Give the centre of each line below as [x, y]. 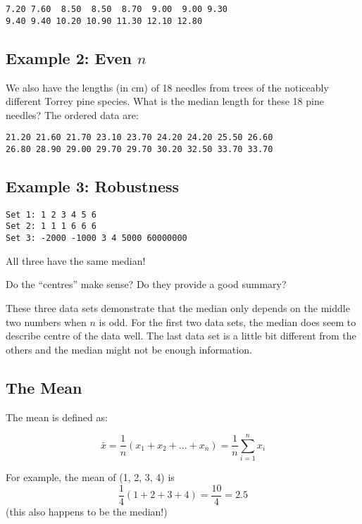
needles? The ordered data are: [72, 114]
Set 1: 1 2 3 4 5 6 [51, 214]
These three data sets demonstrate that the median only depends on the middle [178, 307]
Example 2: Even [69, 57]
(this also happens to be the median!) [87, 511]
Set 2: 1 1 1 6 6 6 [51, 226]
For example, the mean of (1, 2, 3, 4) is [90, 477]
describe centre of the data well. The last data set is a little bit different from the [181, 336]
